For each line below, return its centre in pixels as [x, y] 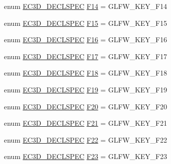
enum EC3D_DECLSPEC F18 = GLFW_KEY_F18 [85, 73]
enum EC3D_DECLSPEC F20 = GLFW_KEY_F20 [85, 106]
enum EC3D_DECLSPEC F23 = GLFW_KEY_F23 [85, 156]
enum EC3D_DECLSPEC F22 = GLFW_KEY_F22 [85, 139]
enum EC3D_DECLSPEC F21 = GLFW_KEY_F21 [85, 123]
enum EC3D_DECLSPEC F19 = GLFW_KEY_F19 [85, 89]
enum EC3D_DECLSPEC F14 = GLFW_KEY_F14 [85, 6]
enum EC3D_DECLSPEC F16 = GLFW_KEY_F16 [85, 40]
